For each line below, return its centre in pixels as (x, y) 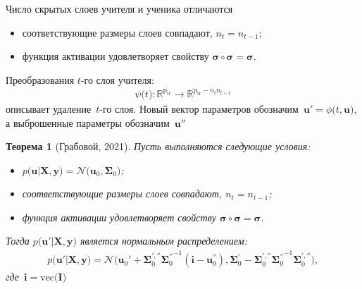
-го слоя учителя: (117, 79)
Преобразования (40, 79)
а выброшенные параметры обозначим (88, 122)
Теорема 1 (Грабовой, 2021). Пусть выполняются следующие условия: (158, 146)
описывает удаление (49, 108)
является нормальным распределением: (163, 241)
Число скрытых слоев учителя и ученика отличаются (119, 8)
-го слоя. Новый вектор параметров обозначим (199, 108)
